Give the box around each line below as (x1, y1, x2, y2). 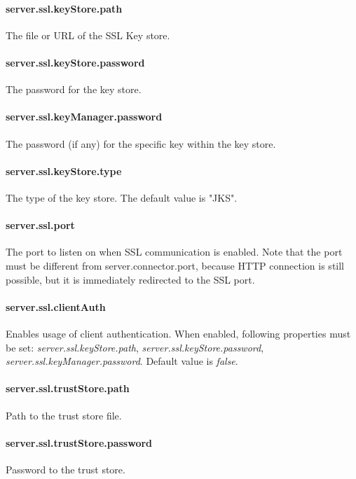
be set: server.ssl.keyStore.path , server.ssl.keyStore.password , (6, 340, 264, 354)
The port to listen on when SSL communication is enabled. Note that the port (6, 244, 343, 259)
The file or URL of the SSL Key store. (6, 27, 170, 42)
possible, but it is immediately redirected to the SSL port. (6, 272, 255, 286)
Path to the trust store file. (6, 408, 122, 422)
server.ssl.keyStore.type (6, 163, 122, 178)
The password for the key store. (6, 82, 142, 97)
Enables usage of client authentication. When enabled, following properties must (6, 326, 351, 340)
